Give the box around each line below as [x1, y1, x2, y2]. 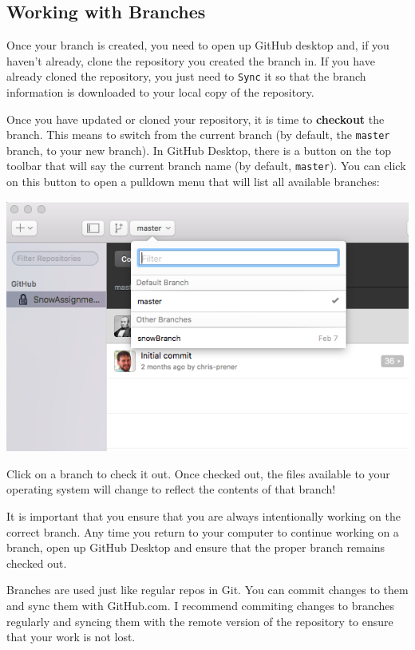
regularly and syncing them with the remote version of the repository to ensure [6, 612, 393, 629]
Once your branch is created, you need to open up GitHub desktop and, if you [6, 37, 389, 54]
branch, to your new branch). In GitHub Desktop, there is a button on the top [6, 141, 392, 158]
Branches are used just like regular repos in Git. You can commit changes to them [6, 581, 409, 598]
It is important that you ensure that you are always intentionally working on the [6, 508, 401, 525]
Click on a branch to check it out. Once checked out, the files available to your [6, 465, 390, 482]
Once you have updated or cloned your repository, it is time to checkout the [6, 110, 385, 127]
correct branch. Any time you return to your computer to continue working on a [6, 523, 399, 540]
